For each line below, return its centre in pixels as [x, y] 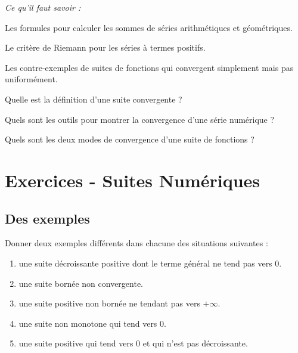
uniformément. [31, 79]
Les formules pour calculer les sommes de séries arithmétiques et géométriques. [149, 27]
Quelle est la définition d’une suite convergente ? [94, 99]
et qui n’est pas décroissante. [195, 343]
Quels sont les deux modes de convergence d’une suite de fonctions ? [130, 139]
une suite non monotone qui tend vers [88, 323]
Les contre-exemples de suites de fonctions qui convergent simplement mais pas [149, 67]
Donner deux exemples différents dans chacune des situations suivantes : [136, 243]
